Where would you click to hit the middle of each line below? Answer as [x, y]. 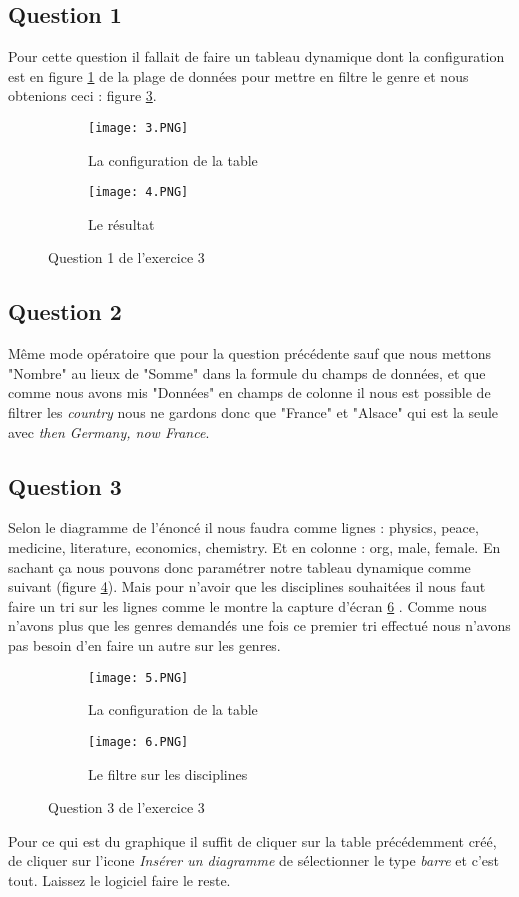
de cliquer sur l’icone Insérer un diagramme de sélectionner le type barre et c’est [253, 860]
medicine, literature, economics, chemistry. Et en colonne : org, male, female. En [254, 547]
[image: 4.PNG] [138, 192]
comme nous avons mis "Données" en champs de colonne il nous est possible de [249, 392]
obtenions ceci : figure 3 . [82, 95]
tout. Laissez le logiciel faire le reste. [119, 879]
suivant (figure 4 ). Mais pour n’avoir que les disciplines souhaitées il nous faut [247, 586]
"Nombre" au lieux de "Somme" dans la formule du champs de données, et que [247, 372]
